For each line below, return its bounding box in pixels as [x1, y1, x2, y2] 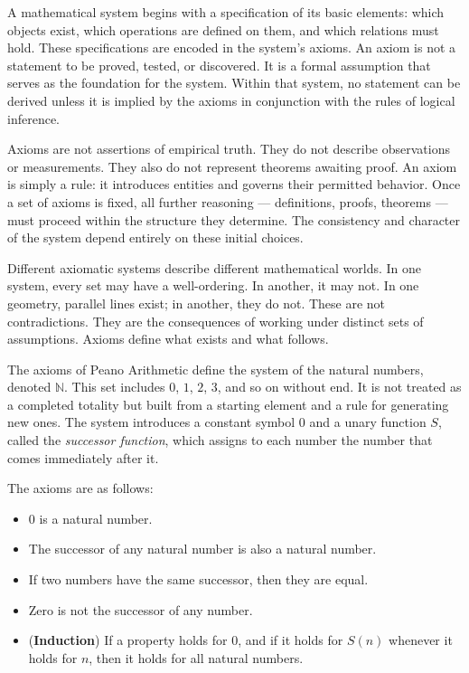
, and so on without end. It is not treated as [217, 377, 462, 396]
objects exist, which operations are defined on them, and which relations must [7, 20, 439, 39]
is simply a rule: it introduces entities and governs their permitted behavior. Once [7, 175, 461, 194]
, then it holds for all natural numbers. [89, 648, 304, 667]
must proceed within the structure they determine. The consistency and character [7, 210, 461, 229]
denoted [7, 377, 52, 396]
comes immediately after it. [7, 448, 159, 467]
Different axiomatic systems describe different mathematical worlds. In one [7, 258, 422, 277]
